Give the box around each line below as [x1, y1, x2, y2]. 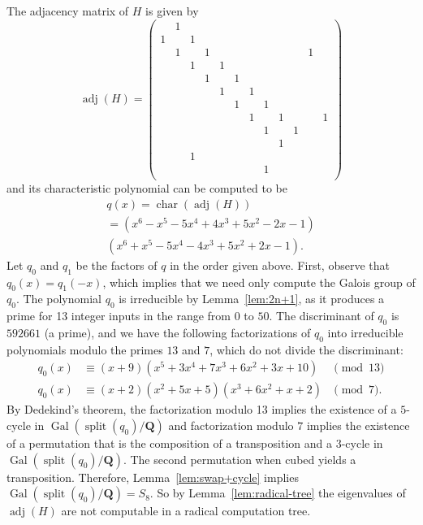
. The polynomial [15, 290, 101, 307]
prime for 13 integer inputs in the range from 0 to [6, 307, 254, 324]
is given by [145, 2, 199, 19]
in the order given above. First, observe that [170, 256, 390, 273]
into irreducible [327, 323, 404, 341]
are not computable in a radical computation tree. [61, 502, 311, 519]
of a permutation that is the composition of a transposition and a [6, 434, 332, 451]
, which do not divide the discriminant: [209, 341, 404, 358]
